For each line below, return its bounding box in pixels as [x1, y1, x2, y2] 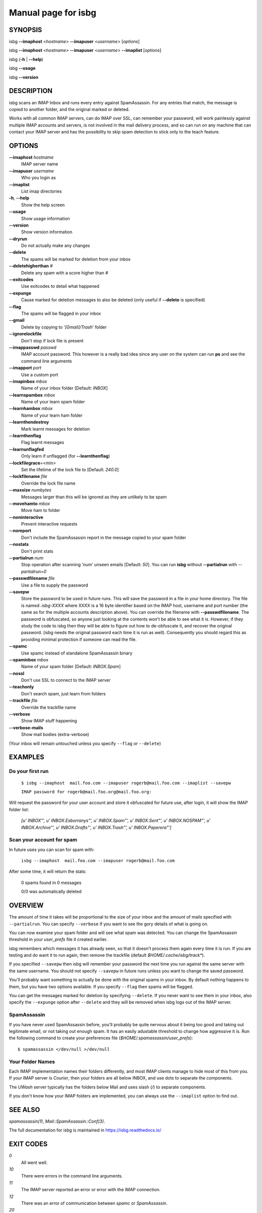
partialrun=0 [21, 568, 47, 574]
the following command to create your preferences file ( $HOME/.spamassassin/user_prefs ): [9, 1035, 193, 1041]
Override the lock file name [21, 480, 76, 486]
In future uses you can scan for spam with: [9, 847, 95, 852]
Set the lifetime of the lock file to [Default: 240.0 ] [21, 466, 119, 473]
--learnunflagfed [9, 446, 44, 452]
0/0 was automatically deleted [21, 888, 82, 895]
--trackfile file [9, 698, 38, 704]
